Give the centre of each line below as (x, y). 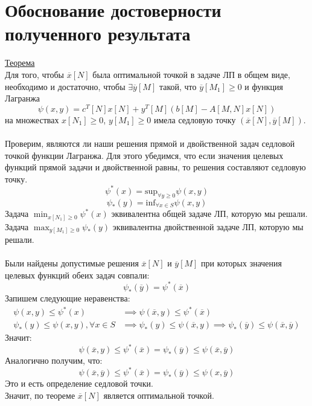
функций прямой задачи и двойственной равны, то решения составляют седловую (155, 167)
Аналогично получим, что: (54, 360)
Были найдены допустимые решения (72, 263)
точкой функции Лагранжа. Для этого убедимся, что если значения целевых (144, 155)
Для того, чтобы (35, 74)
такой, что (178, 86)
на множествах (32, 119)
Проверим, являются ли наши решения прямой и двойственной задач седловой (150, 143)
